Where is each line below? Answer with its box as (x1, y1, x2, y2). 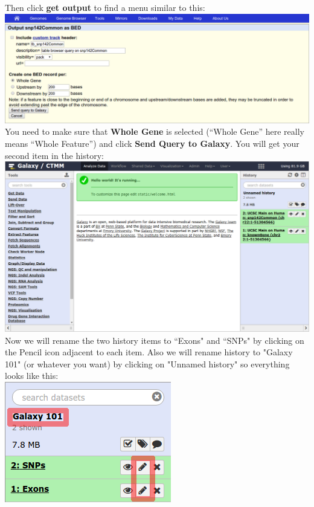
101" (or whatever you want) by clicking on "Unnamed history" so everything (5, 357, 290, 370)
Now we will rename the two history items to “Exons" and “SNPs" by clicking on (5, 334, 304, 346)
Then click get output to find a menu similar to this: (5, 1, 205, 13)
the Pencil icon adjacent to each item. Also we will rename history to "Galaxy (5, 346, 293, 358)
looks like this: (5, 369, 59, 382)
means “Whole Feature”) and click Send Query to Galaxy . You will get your (5, 137, 300, 149)
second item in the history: (5, 149, 104, 161)
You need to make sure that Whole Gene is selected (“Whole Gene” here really (5, 125, 304, 138)
